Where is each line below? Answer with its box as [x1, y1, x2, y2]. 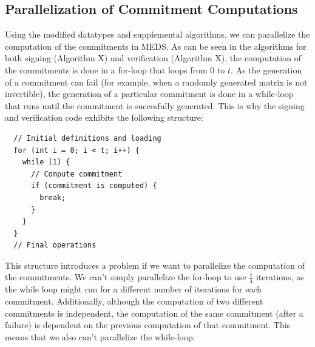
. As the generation [231, 63, 302, 76]
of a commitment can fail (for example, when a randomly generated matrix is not [5, 75, 308, 88]
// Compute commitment [30, 169, 123, 178]
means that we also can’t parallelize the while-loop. [5, 330, 195, 343]
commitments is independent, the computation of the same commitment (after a [5, 306, 303, 319]
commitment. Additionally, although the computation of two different [5, 294, 263, 307]
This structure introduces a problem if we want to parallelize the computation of [5, 258, 305, 271]
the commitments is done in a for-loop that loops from [5, 63, 208, 76]
